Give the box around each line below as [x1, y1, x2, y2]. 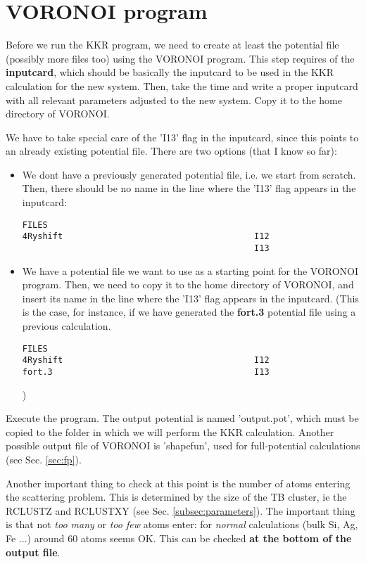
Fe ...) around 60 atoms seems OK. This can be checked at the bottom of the [6, 530, 352, 545]
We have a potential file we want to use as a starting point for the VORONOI [22, 263, 359, 278]
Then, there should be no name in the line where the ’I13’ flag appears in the [22, 181, 356, 196]
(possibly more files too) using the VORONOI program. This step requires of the [6, 51, 355, 65]
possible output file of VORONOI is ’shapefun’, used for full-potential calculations [6, 438, 360, 453]
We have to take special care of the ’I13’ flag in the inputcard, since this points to [6, 129, 359, 144]
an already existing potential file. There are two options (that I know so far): [6, 143, 337, 158]
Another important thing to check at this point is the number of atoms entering [6, 475, 351, 490]
